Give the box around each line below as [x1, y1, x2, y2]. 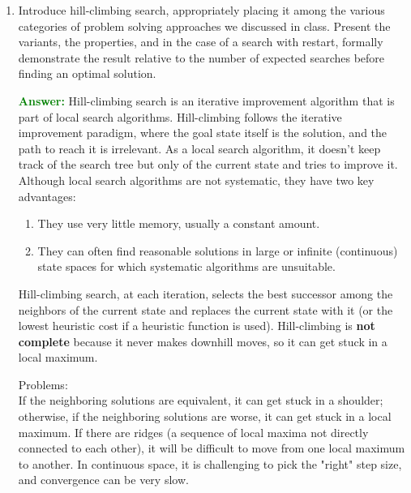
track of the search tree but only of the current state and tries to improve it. [18, 156, 398, 173]
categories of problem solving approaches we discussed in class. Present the [18, 17, 391, 34]
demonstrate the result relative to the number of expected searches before [18, 49, 385, 66]
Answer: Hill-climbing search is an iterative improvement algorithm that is [18, 92, 395, 109]
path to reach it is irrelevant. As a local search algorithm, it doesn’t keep [18, 139, 381, 156]
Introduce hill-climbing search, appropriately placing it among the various [18, 2, 385, 18]
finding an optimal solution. [18, 65, 156, 82]
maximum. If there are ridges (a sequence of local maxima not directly [18, 423, 369, 440]
